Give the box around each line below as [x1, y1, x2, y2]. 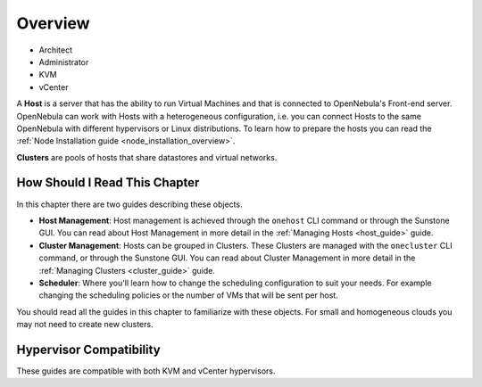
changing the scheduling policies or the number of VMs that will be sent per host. [38, 290, 338, 301]
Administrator [38, 56, 89, 67]
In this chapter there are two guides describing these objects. [16, 199, 243, 210]
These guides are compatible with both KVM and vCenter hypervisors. [16, 366, 276, 376]
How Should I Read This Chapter [16, 175, 200, 191]
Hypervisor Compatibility [16, 342, 161, 357]
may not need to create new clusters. [16, 319, 154, 330]
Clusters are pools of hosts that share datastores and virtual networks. [16, 152, 278, 162]
